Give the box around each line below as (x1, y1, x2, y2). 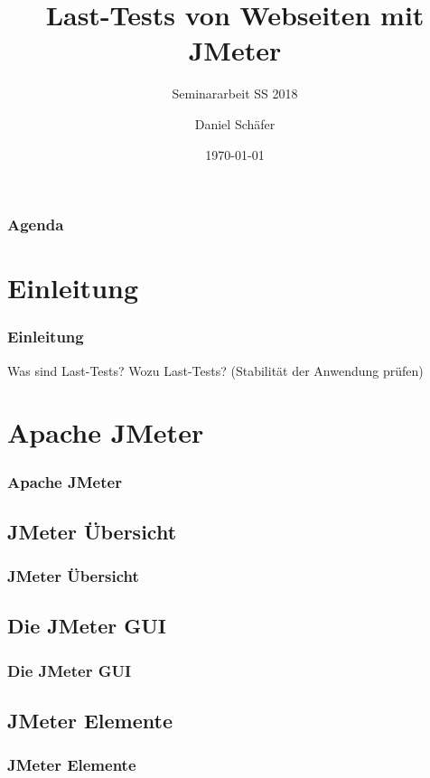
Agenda (7, 213, 64, 236)
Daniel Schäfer (194, 114, 276, 133)
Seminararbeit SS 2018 (172, 84, 298, 103)
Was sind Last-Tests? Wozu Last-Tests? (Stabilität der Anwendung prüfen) (7, 361, 424, 380)
